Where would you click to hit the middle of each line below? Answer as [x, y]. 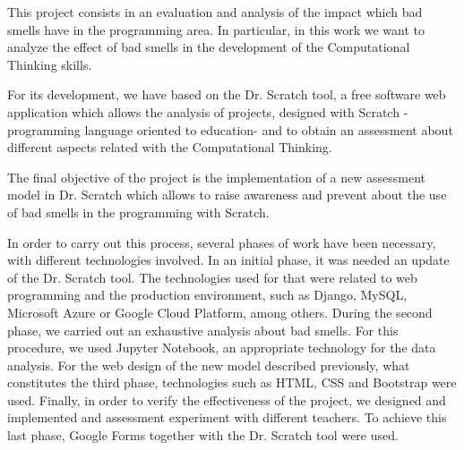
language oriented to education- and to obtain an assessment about [269, 129]
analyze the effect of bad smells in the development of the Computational [209, 47]
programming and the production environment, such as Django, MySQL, [207, 295]
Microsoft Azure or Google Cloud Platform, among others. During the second [220, 312]
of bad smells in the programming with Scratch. [138, 212]
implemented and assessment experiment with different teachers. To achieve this [227, 417]
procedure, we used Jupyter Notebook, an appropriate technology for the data [222, 348]
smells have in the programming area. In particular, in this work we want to [216, 29]
